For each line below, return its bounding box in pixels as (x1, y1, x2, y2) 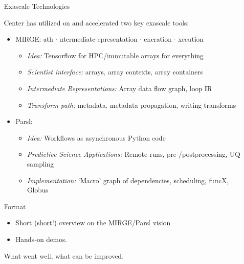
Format (4, 201, 26, 211)
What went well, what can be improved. (4, 250, 124, 261)
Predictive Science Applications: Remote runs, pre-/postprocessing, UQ (27, 149, 241, 159)
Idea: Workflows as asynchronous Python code (27, 132, 166, 143)
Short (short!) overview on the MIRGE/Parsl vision (15, 217, 171, 228)
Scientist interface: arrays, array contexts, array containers (27, 67, 203, 77)
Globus (27, 185, 48, 195)
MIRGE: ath (15, 34, 53, 44)
